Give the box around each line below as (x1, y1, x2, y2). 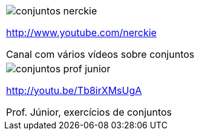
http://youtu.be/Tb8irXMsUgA (6, 84, 142, 96)
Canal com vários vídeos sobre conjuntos (6, 48, 195, 60)
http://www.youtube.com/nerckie (6, 27, 157, 39)
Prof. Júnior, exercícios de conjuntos (6, 106, 172, 118)
